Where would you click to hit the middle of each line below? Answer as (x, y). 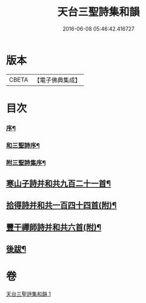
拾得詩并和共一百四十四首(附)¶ (62, 206)
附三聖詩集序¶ (26, 162)
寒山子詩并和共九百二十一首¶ (59, 184)
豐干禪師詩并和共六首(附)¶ (54, 227)
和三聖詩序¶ (23, 145)
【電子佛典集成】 (57, 80)
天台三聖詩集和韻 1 (28, 294)
